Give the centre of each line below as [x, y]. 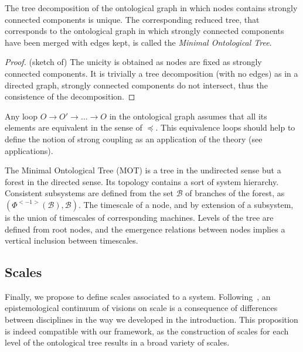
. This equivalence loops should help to [225, 127]
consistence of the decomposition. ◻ [70, 96]
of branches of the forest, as [235, 193]
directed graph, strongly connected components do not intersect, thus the [136, 85]
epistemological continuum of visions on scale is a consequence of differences [141, 308]
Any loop [21, 116]
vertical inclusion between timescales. [72, 240]
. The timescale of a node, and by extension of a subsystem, [186, 204]
